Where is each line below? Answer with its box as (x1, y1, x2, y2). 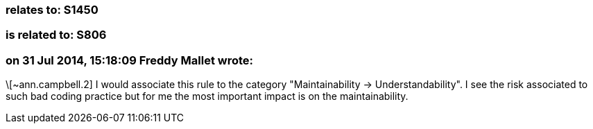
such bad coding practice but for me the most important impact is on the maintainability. (6, 90, 409, 103)
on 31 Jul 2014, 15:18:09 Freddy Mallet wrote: (6, 53, 254, 67)
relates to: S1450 (6, 3, 98, 17)
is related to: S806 (6, 28, 107, 42)
